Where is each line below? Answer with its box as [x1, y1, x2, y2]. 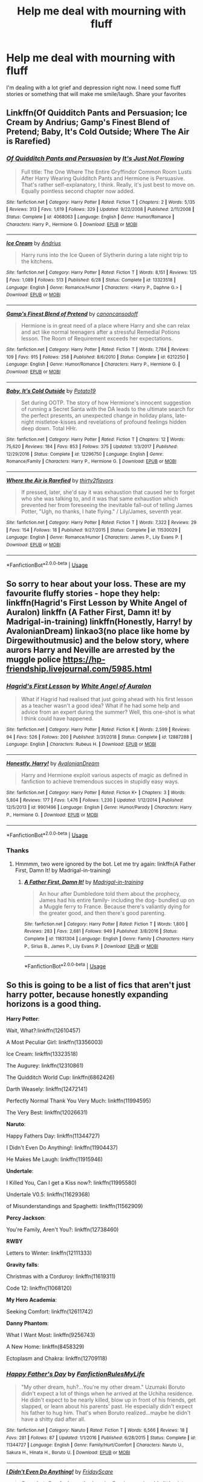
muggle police [6, 654, 62, 664]
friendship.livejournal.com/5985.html [6, 664, 152, 674]
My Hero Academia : [6, 1296, 57, 1303]
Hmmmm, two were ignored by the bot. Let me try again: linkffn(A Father [14, 860, 196, 867]
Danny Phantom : [6, 1319, 50, 1327]
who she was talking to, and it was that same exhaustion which [21, 495, 178, 502]
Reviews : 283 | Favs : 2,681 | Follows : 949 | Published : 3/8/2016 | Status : [24, 928, 178, 934]
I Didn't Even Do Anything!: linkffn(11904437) [6, 1144, 118, 1151]
